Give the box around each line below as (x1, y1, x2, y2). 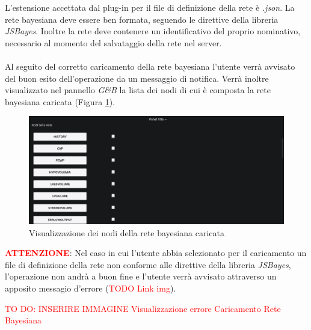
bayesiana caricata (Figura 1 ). (5, 95, 115, 108)
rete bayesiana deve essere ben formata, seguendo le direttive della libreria (5, 13, 279, 25)
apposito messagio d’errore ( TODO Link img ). (5, 282, 176, 295)
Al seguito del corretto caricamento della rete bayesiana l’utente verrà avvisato (5, 60, 295, 72)
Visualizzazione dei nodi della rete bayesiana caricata (29, 226, 224, 239)
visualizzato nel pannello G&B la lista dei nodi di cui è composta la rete (5, 84, 271, 96)
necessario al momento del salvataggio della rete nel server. (5, 36, 222, 49)
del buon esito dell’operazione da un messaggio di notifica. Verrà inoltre (5, 72, 269, 84)
